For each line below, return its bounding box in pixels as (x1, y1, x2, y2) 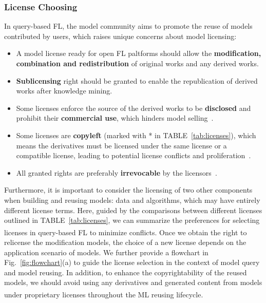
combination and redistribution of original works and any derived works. (16, 58, 259, 68)
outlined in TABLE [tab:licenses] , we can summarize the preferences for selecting (4, 215, 260, 225)
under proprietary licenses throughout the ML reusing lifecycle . (4, 289, 203, 299)
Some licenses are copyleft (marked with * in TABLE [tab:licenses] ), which (16, 129, 256, 140)
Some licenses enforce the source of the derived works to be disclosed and (16, 102, 251, 113)
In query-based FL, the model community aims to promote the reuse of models (4, 21, 253, 31)
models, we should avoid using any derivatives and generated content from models (4, 277, 262, 288)
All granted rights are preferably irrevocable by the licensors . (16, 167, 217, 178)
